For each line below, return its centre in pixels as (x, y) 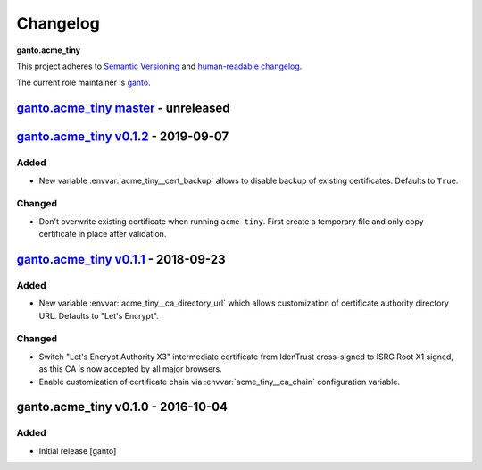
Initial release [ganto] (78, 450)
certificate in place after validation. (103, 234)
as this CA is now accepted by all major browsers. (130, 369)
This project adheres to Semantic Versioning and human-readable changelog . (159, 66)
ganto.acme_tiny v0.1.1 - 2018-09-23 (121, 259)
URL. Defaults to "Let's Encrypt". (99, 315)
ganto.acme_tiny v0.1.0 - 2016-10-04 (122, 407)
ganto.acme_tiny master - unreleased (124, 109)
